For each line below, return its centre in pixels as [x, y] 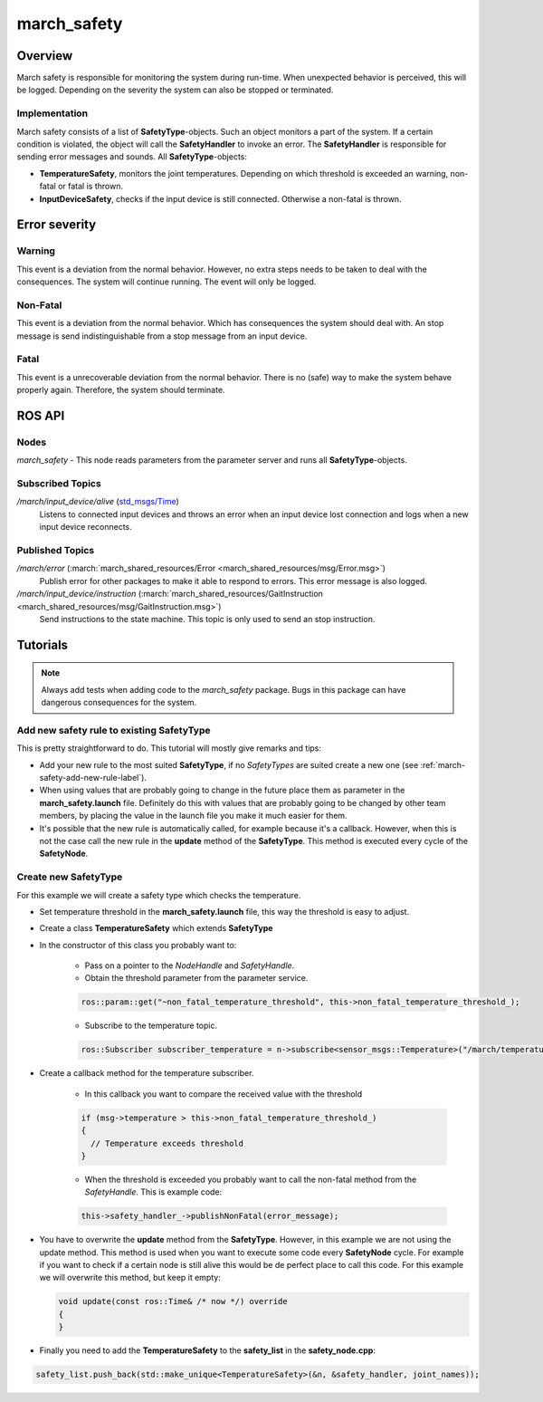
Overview [45, 56]
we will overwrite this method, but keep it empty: [130, 1278]
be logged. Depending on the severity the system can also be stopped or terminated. [175, 90]
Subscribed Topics [59, 484]
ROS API [41, 415]
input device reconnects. [86, 527]
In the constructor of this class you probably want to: [138, 945]
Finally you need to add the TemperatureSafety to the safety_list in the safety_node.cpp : [207, 1350]
